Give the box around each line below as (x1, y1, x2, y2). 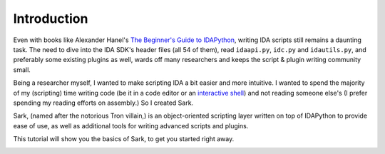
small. (13, 65, 31, 74)
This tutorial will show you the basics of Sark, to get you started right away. (13, 135, 235, 143)
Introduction (13, 11, 88, 26)
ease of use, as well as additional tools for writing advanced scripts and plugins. (13, 121, 249, 130)
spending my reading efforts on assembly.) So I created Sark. (13, 98, 194, 107)
